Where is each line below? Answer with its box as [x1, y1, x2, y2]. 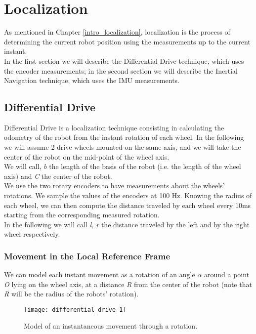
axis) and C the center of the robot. [4, 170, 112, 181]
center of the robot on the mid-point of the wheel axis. [4, 151, 170, 162]
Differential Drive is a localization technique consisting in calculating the [4, 122, 224, 132]
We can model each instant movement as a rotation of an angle [4, 269, 195, 280]
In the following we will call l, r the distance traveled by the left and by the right [4, 219, 250, 229]
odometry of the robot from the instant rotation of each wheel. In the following [4, 132, 244, 142]
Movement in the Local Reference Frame [4, 250, 171, 262]
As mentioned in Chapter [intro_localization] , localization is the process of [4, 27, 230, 37]
